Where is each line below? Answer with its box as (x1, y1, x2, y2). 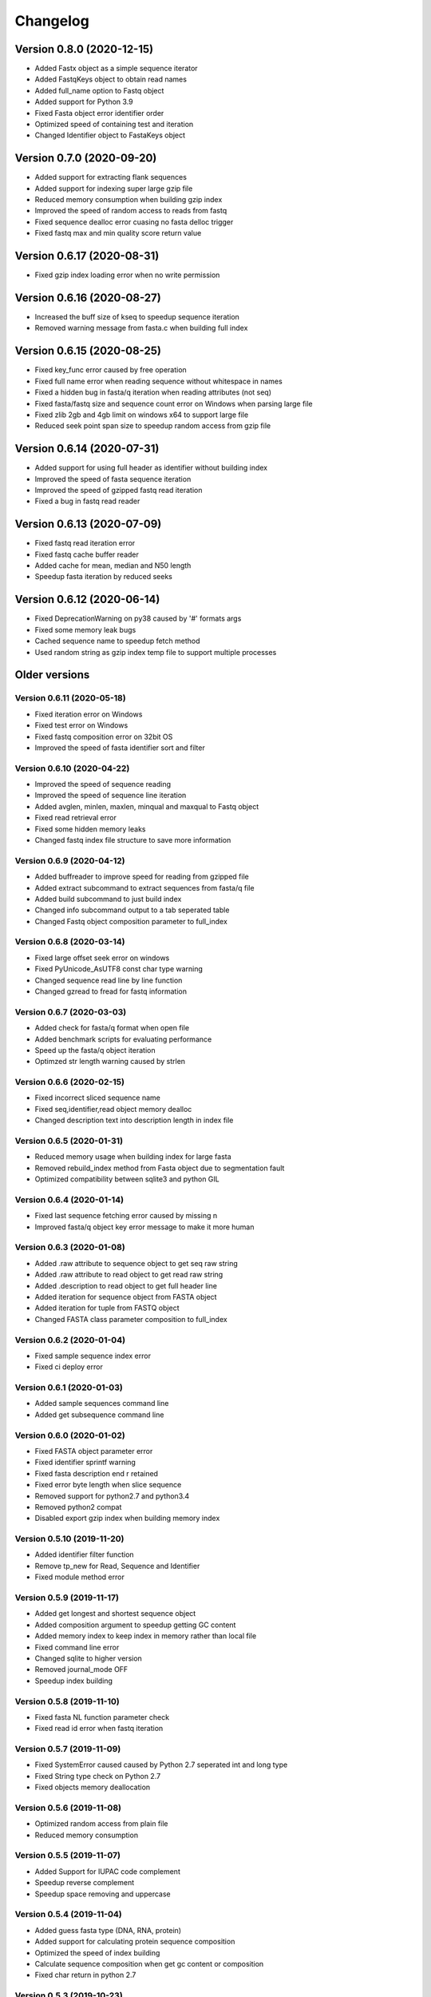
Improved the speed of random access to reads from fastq (34, 206, 227, 216)
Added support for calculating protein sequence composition (34, 1937, 235, 1947)
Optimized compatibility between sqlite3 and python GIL (34, 1174, 219, 1184)
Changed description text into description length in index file (34, 1115, 234, 1126)
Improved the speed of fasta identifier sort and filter (34, 743, 205, 752)
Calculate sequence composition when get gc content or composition (34, 1959, 264, 1968)
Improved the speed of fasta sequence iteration (34, 474, 192, 483)
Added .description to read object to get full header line (34, 1280, 217, 1290)
